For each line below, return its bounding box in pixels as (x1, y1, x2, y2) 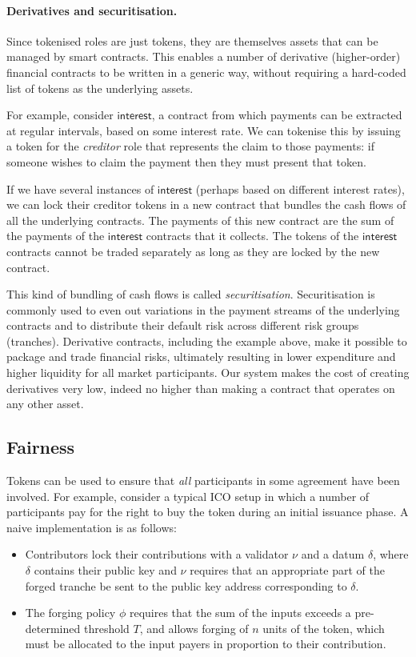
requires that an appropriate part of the (190, 562, 385, 579)
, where (373, 546, 409, 563)
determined (25, 619, 81, 636)
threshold (83, 619, 130, 636)
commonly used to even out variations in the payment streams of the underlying (6, 301, 400, 318)
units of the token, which (262, 619, 385, 636)
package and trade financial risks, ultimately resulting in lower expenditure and (6, 348, 396, 365)
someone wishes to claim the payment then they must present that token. (6, 153, 366, 170)
